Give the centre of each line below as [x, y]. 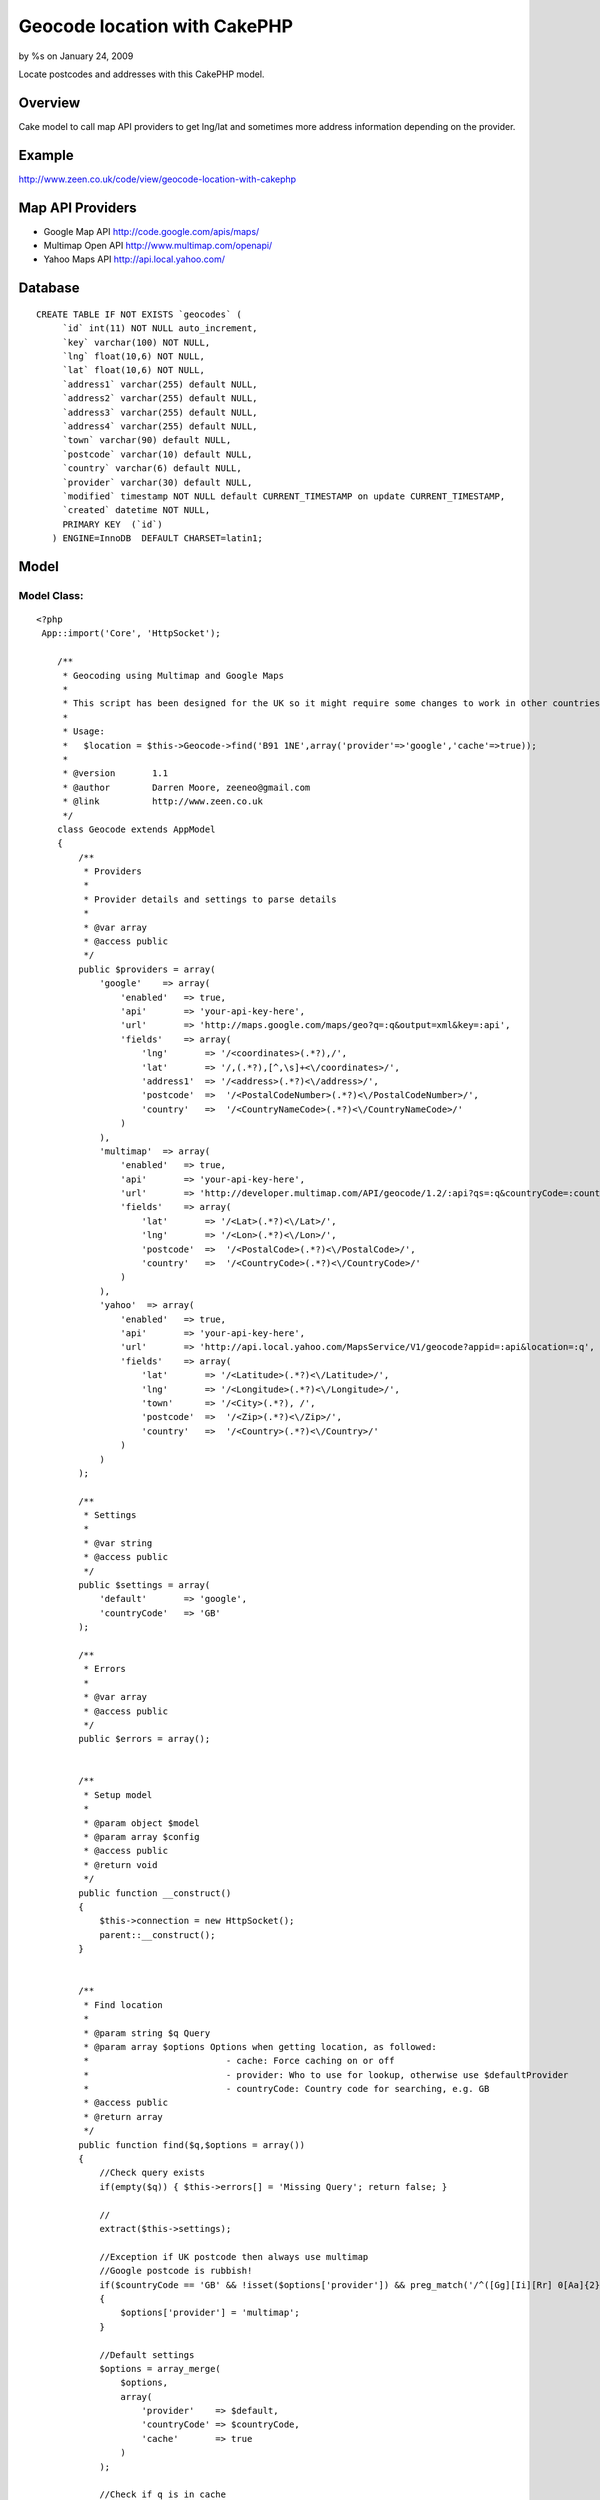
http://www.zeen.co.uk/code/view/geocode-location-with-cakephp [157, 179]
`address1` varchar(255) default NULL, [160, 384]
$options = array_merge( [160, 2368]
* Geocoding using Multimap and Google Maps [173, 675]
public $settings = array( [144, 1585]
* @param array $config [141, 1837]
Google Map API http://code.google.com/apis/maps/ [151, 231]
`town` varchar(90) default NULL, [147, 440]
